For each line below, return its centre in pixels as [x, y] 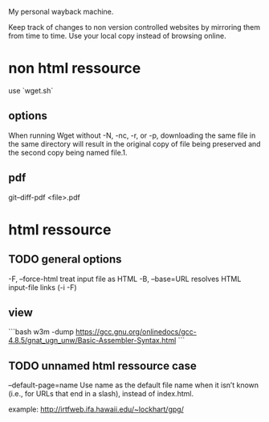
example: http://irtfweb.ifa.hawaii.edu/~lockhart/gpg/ [96, 409]
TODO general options [65, 260]
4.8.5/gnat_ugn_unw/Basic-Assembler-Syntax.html [92, 341]
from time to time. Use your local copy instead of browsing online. [117, 36]
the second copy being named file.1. [68, 152]
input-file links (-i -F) [43, 287]
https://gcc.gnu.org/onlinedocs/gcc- [136, 332]
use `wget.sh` [31, 90]
